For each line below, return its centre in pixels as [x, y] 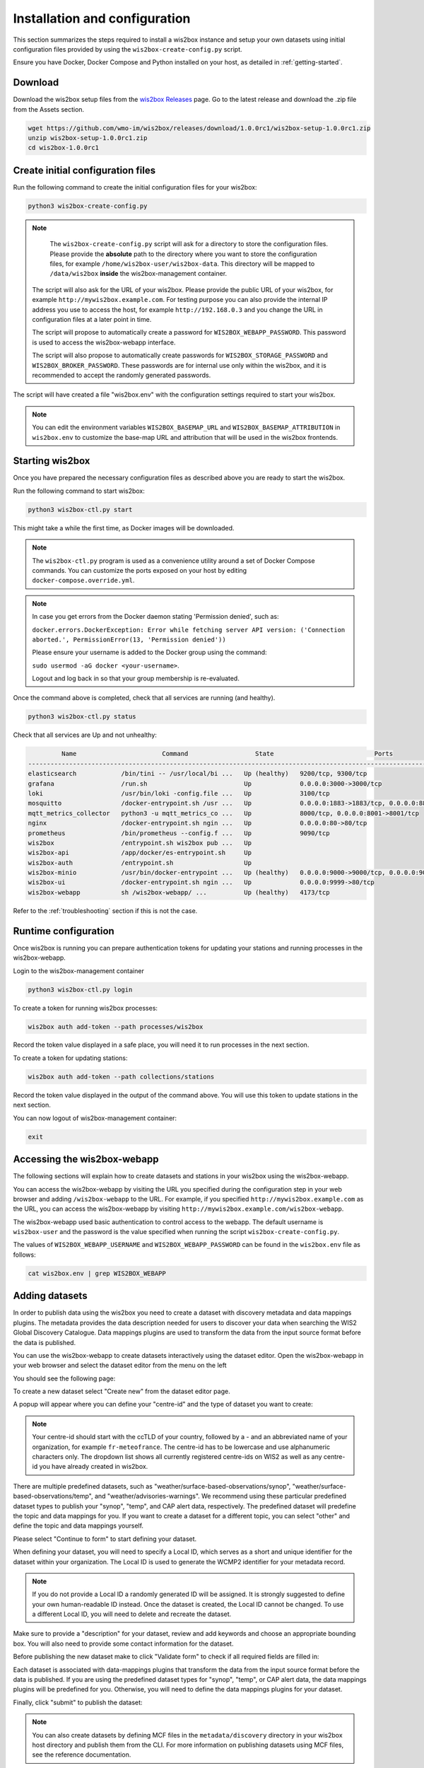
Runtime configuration [64, 931]
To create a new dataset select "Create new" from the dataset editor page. [122, 1391]
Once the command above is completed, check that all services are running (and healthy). [144, 698]
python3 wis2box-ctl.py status [82, 717]
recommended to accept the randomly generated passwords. [122, 375]
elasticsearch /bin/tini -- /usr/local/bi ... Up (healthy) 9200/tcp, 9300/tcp [198, 774]
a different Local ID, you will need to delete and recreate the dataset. [132, 1614]
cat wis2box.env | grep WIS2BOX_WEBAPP [97, 1273]
